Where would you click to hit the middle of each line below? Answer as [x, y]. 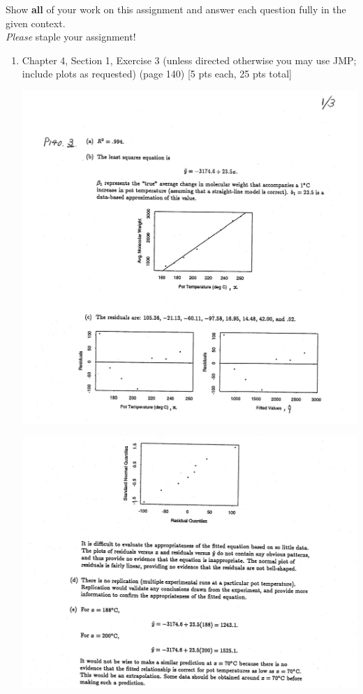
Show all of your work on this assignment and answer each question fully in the [176, 9]
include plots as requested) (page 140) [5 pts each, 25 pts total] [157, 74]
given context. [36, 23]
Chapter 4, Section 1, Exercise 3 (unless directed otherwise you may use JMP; [189, 60]
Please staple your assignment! [71, 37]
